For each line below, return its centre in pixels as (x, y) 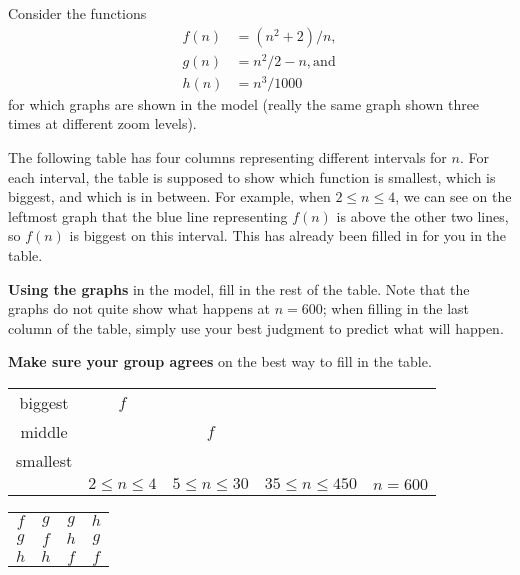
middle (44, 431)
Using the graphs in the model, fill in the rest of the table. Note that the (239, 288)
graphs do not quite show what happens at (139, 308)
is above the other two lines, (422, 215)
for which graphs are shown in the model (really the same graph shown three (244, 103)
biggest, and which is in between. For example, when (169, 196)
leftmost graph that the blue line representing (148, 215)
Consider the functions (77, 13)
